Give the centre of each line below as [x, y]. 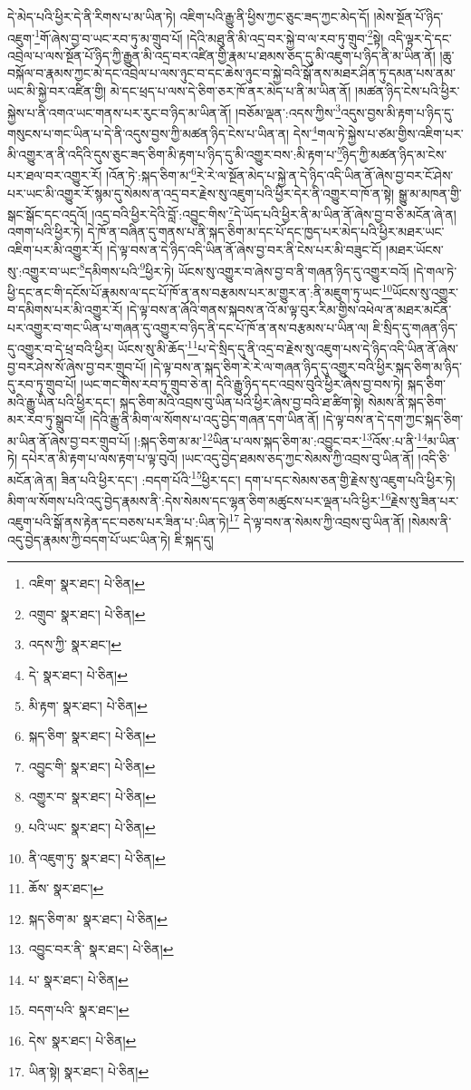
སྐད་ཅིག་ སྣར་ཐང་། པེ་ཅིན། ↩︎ [92, 736]
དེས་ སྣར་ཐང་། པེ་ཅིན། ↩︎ [82, 1041]
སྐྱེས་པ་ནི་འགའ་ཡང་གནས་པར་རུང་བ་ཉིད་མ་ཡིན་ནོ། [120, 112]
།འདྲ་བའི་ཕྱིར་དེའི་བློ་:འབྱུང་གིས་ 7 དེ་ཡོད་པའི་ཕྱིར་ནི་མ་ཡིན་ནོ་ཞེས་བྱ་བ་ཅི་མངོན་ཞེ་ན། [274, 213]
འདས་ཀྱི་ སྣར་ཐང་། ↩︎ [75, 644]
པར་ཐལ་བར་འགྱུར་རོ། [55, 175]
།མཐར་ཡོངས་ [415, 250]
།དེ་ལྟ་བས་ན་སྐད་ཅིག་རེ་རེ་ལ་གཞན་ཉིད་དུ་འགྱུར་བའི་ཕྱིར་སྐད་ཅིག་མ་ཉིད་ [306, 366]
